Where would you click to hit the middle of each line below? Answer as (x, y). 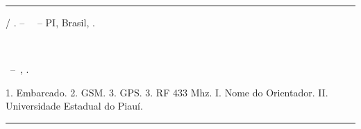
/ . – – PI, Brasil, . (50, 22)
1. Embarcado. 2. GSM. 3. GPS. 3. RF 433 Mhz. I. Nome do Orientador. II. (167, 92)
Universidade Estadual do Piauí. (74, 106)
